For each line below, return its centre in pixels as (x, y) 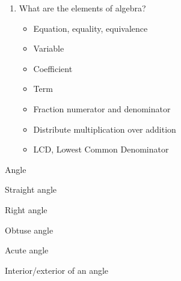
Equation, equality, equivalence (91, 28)
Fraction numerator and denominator (102, 108)
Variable (49, 48)
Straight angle (31, 189)
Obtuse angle (29, 230)
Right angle (26, 209)
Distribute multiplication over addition (105, 129)
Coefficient (53, 68)
